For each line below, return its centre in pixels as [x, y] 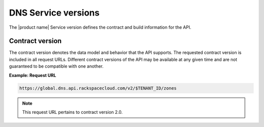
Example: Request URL [33, 75]
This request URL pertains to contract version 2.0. [72, 112]
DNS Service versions [54, 13]
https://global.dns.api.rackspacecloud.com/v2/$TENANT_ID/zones [98, 88]
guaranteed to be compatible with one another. [56, 66]
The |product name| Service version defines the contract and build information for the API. [100, 27]
